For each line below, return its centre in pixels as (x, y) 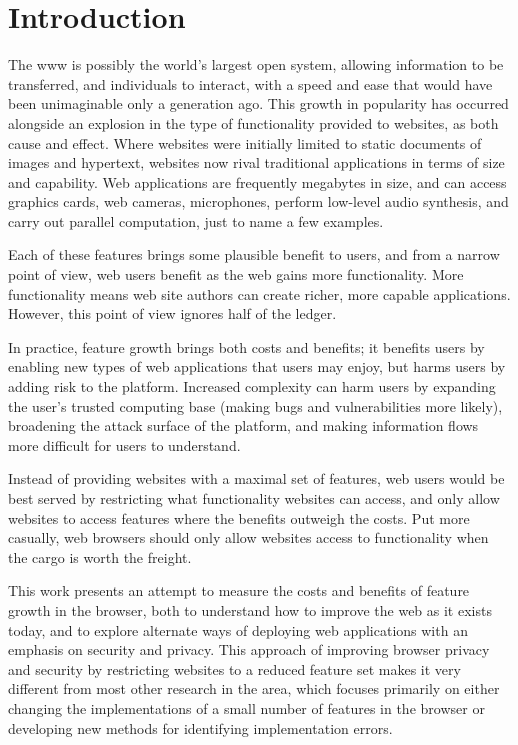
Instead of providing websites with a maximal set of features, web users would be (256, 478)
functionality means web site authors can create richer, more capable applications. (259, 293)
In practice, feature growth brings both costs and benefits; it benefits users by (246, 346)
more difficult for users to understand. (124, 444)
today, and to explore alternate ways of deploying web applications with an (238, 629)
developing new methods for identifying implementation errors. (200, 727)
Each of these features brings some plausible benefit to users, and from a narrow (254, 254)
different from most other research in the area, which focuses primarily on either (254, 688)
